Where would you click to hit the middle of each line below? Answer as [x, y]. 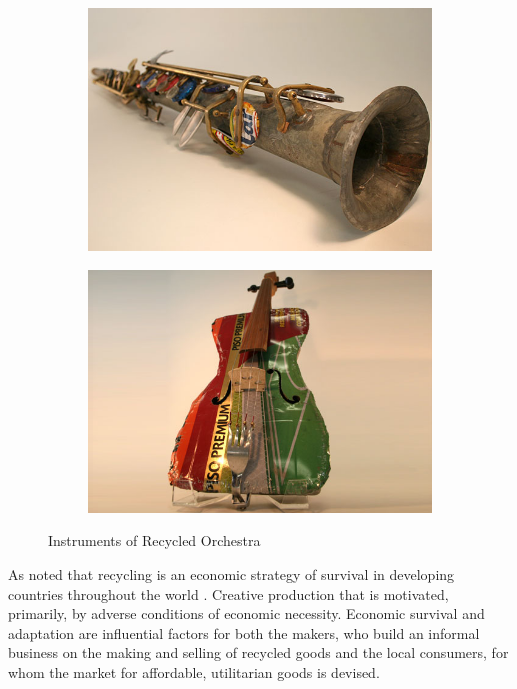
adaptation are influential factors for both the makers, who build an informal [244, 632]
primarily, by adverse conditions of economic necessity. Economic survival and [246, 613]
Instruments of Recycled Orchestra [154, 540]
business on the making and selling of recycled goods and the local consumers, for [258, 652]
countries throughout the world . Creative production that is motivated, [228, 593]
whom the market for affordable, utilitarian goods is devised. [194, 671]
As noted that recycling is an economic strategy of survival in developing [231, 574]
